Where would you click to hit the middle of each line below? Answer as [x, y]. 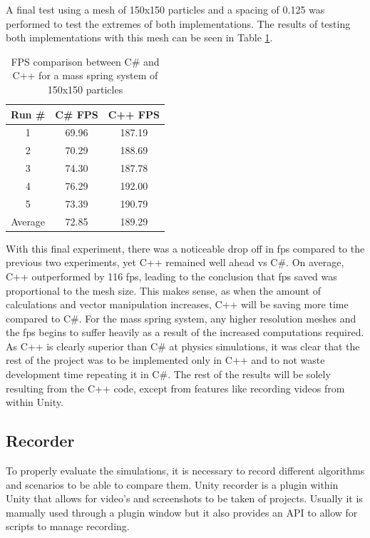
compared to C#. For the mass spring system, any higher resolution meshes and [181, 318]
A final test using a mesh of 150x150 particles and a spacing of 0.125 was [165, 9]
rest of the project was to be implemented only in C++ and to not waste [165, 360]
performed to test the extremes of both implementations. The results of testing [178, 23]
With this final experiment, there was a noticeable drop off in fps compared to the [185, 248]
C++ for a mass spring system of [85, 75]
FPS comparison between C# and [85, 61]
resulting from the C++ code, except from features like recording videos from [175, 388]
